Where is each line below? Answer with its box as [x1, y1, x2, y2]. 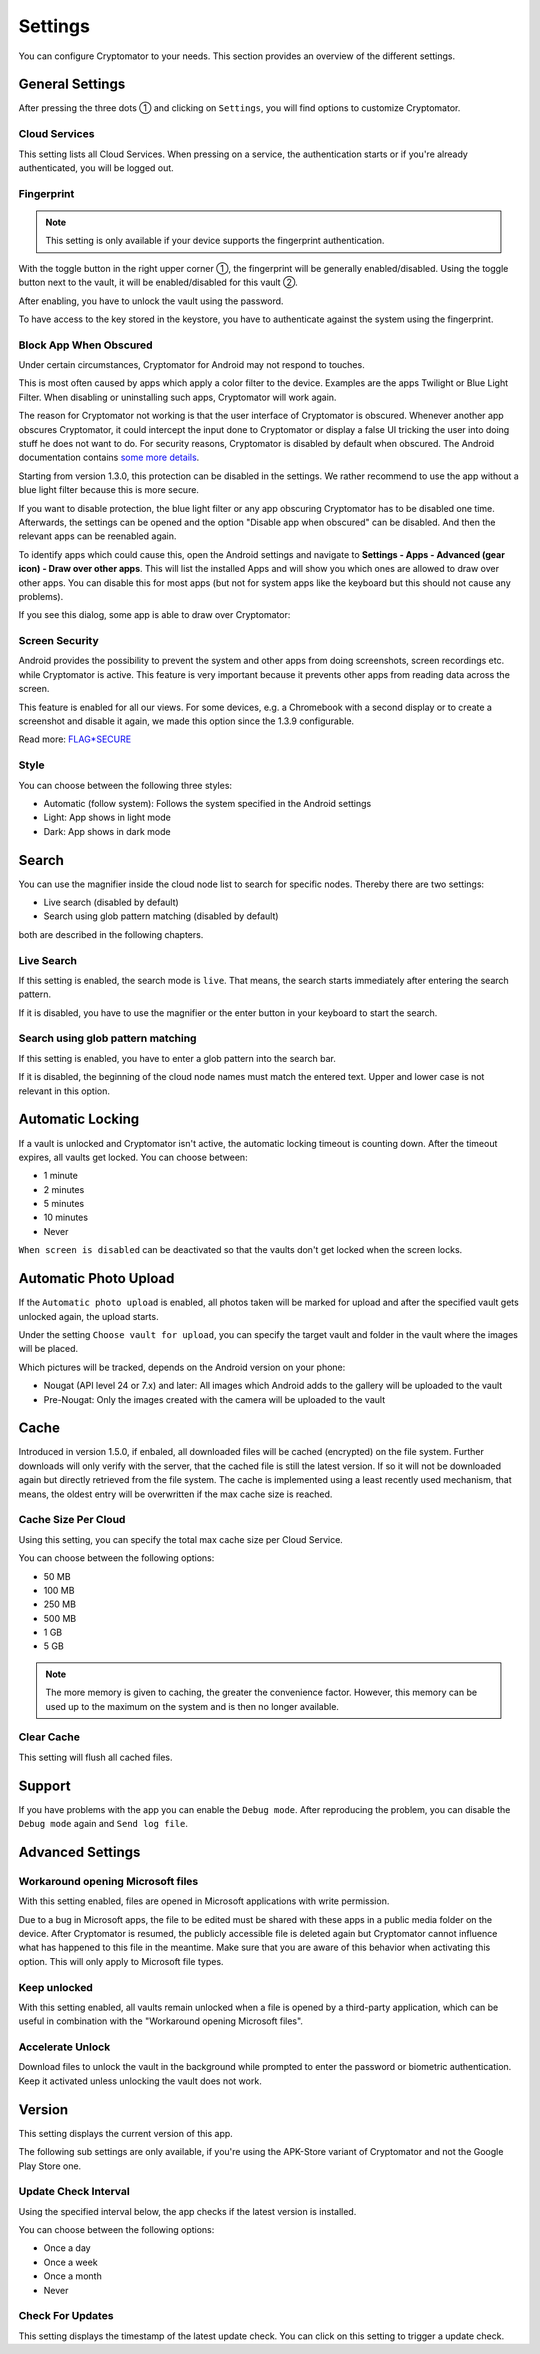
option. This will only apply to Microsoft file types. [18, 1955, 224, 1967]
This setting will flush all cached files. [18, 1751, 174, 1763]
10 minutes [43, 1211, 89, 1224]
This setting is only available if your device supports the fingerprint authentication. [45, 235, 385, 247]
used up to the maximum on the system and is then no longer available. [45, 1700, 340, 1712]
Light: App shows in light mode [43, 811, 172, 824]
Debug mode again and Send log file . [18, 1818, 189, 1830]
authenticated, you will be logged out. [18, 161, 174, 174]
